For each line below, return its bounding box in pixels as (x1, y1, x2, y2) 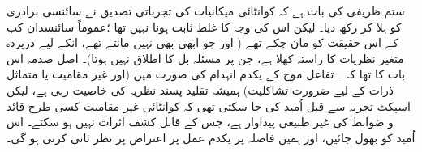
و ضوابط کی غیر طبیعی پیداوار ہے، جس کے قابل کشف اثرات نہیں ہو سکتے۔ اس (6, 113, 394, 130)
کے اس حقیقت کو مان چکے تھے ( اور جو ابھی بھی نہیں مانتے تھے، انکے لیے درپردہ (6, 34, 398, 51)
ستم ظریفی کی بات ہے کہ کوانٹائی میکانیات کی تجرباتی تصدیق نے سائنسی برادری (6, 2, 405, 19)
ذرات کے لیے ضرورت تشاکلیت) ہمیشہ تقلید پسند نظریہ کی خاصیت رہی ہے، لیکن (6, 81, 394, 98)
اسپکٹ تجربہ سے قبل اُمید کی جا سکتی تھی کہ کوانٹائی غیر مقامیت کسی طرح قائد (6, 97, 411, 114)
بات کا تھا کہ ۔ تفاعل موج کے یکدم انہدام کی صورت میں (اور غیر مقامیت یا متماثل (6, 65, 406, 82)
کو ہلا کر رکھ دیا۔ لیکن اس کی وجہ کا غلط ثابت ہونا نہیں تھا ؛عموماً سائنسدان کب (6, 18, 402, 35)
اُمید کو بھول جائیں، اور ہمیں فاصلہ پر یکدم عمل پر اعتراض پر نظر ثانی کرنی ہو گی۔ (6, 129, 416, 146)
